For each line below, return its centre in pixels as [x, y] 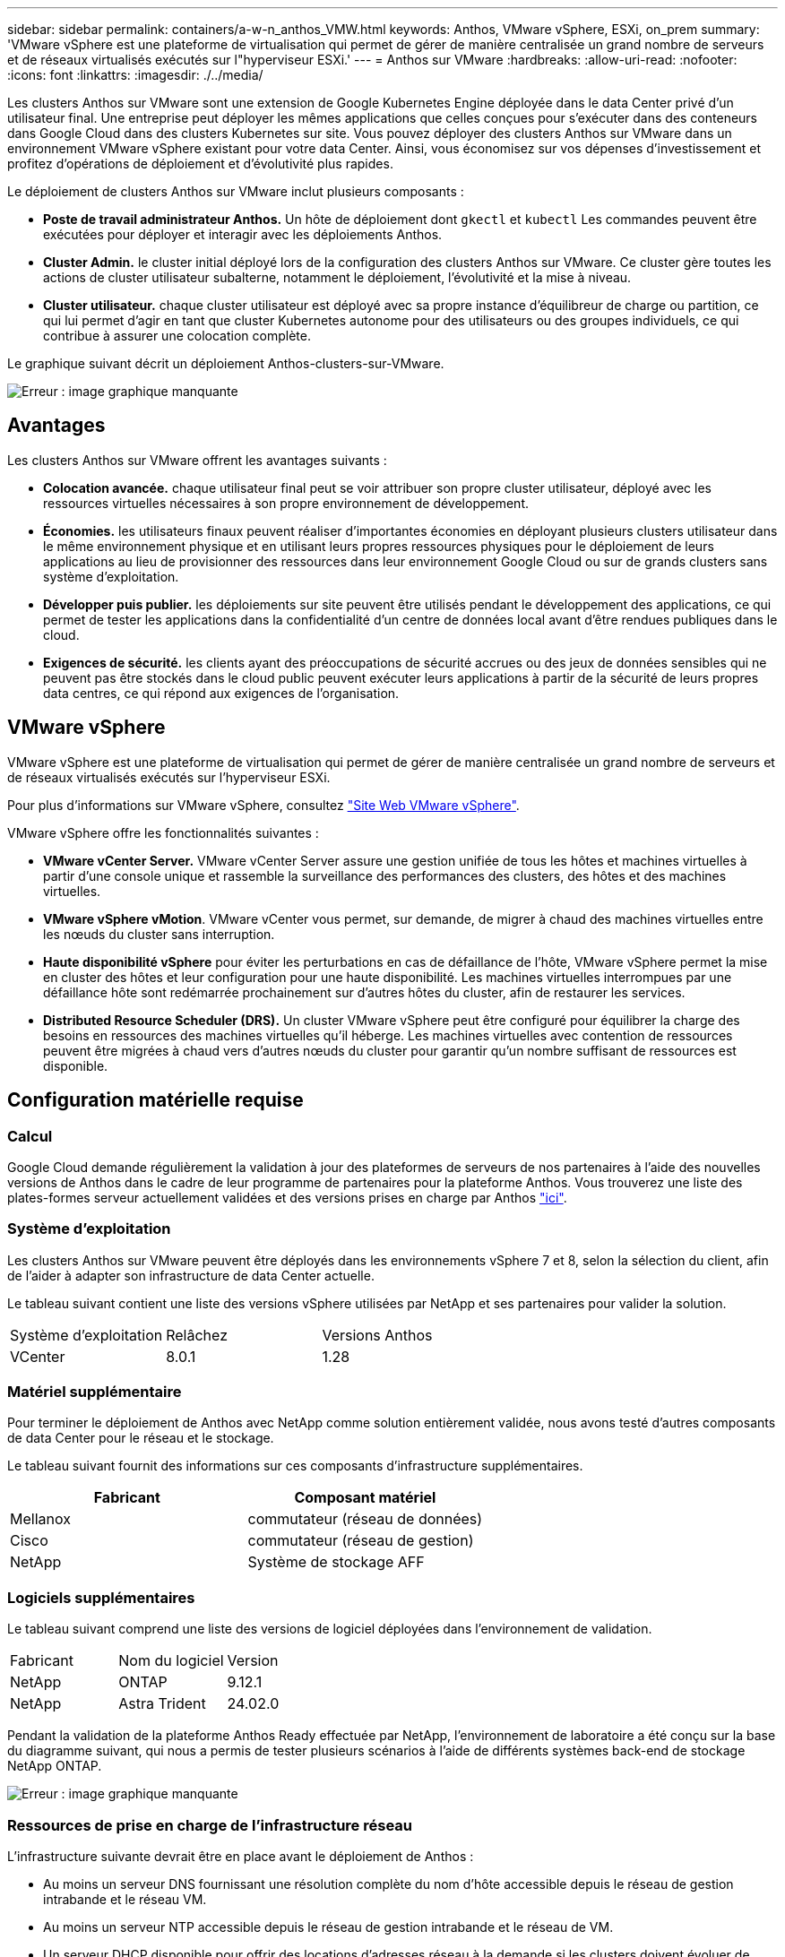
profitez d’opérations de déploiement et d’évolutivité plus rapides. [200, 164]
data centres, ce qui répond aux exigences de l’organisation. [221, 693]
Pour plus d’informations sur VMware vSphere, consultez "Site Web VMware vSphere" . [263, 805]
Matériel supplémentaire [95, 1392]
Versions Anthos [377, 1335]
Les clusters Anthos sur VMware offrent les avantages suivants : [197, 460]
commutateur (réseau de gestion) [361, 1541]
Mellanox [40, 1519]
